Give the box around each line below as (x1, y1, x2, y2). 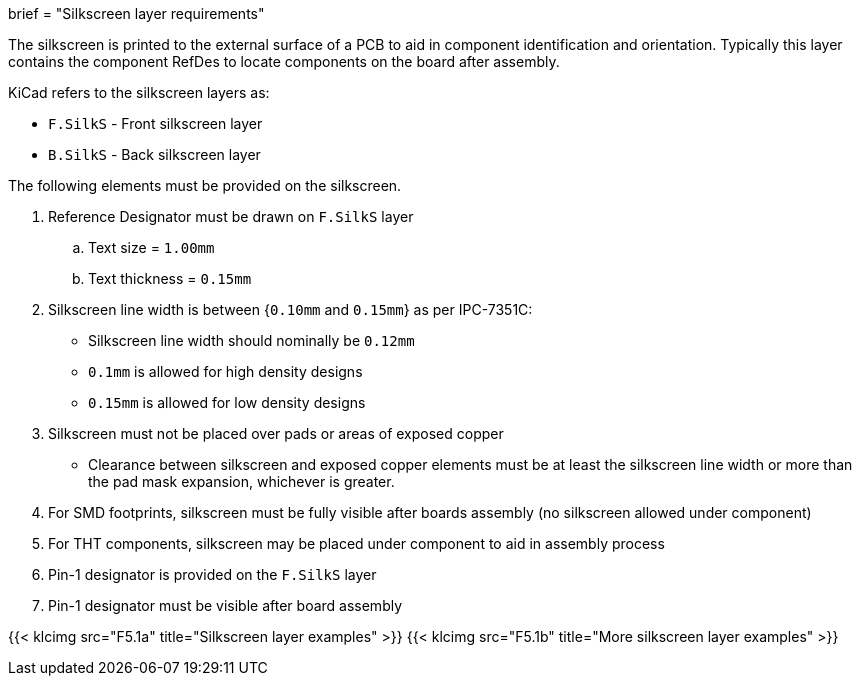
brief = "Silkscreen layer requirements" (8, 5, 265, 22)
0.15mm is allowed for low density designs (88, 394, 366, 411)
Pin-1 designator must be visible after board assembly (48, 597, 403, 614)
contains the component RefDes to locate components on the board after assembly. (8, 53, 560, 70)
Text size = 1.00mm (88, 239, 215, 256)
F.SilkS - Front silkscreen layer (48, 115, 263, 132)
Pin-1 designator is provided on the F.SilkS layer (48, 566, 377, 583)
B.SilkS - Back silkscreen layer (48, 146, 261, 163)
